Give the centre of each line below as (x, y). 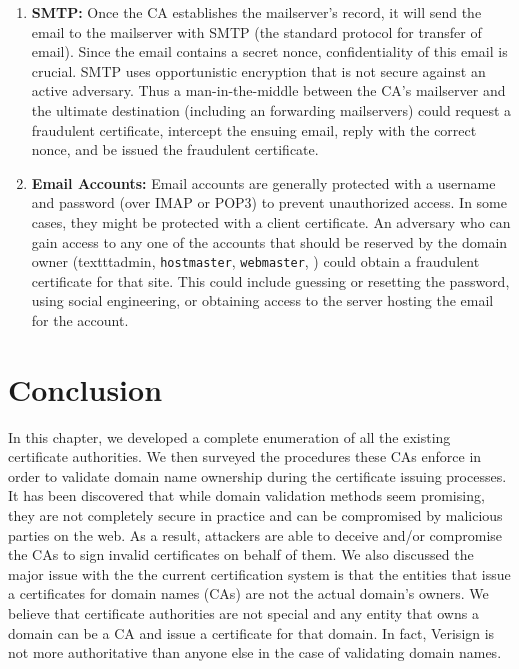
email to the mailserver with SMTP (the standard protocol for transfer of (256, 31)
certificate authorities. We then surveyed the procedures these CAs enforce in (245, 456)
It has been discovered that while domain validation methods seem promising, (246, 495)
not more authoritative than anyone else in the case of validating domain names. (255, 652)
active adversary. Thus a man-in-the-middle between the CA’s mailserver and (268, 90)
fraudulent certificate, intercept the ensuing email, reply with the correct (254, 129)
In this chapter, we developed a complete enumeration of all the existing (229, 436)
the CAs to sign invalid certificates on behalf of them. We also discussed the (241, 554)
